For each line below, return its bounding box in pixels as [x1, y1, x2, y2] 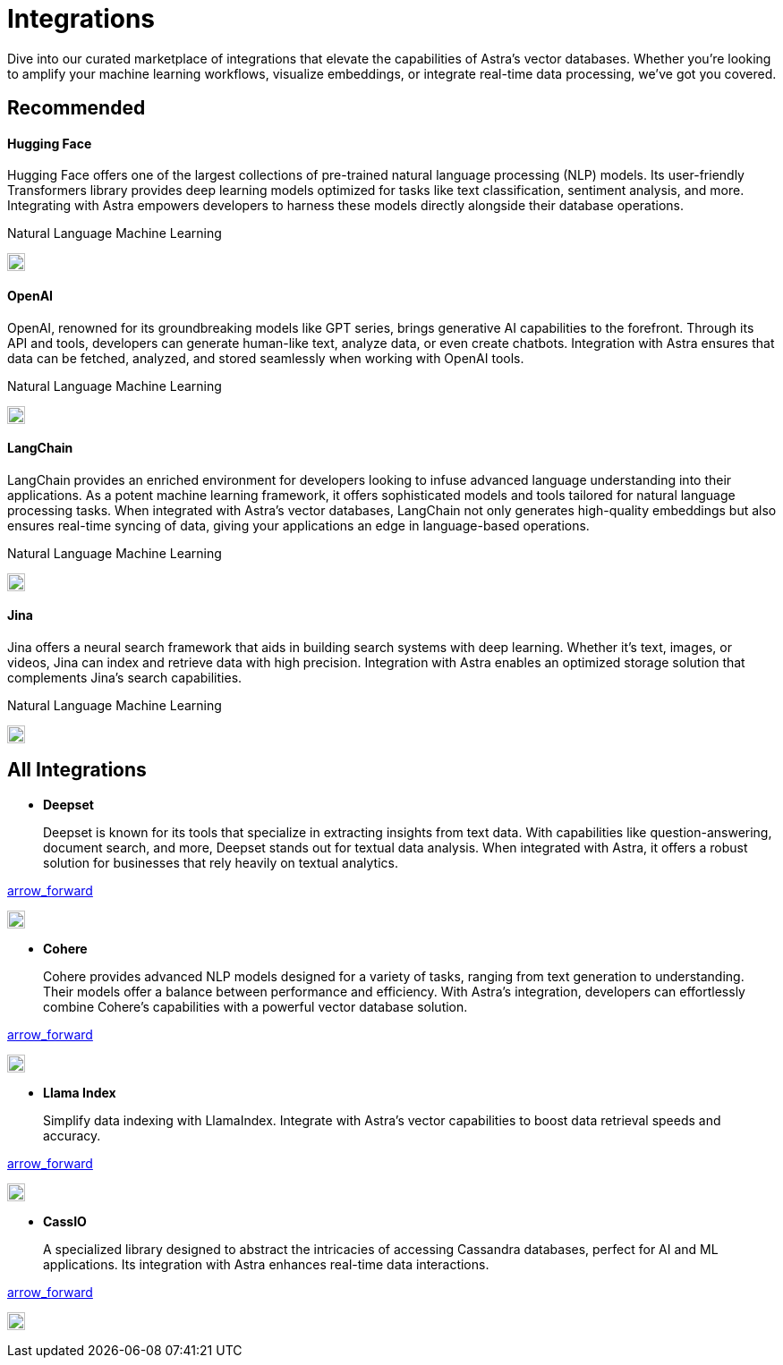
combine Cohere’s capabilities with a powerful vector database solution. [43, 998, 468, 1014]
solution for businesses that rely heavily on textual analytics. [43, 854, 398, 870]
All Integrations [7, 759, 147, 782]
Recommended [7, 97, 146, 120]
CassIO [43, 1213, 87, 1229]
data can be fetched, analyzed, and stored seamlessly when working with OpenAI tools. [7, 350, 524, 366]
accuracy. [43, 1127, 101, 1143]
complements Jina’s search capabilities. [7, 670, 243, 686]
